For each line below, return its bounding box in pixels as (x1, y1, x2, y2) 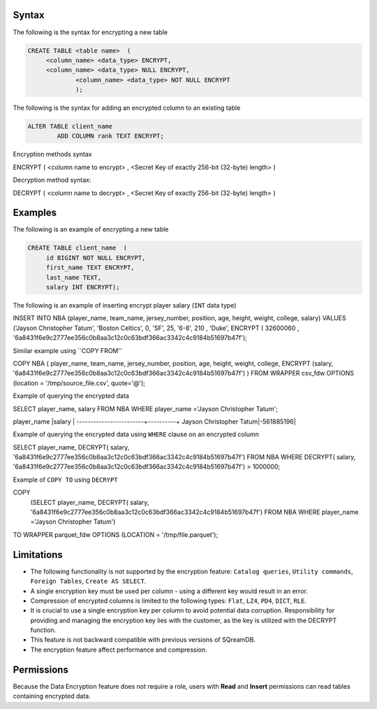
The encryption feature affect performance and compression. (30, 645, 207, 654)
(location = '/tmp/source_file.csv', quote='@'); (13, 378, 146, 387)
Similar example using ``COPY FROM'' (13, 346, 122, 354)
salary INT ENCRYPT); (45, 283, 120, 292)
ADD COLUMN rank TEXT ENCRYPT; (57, 132, 164, 140)
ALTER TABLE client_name (27, 122, 113, 131)
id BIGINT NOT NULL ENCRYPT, (45, 254, 146, 262)
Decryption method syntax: (13, 176, 91, 185)
